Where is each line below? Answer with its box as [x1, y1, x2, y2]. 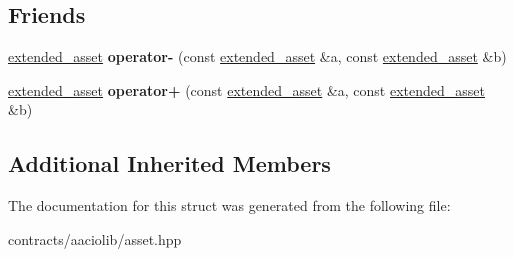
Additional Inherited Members [8, 148, 331, 179]
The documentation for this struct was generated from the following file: [8, 195, 451, 216]
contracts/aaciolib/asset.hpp [8, 228, 182, 249]
